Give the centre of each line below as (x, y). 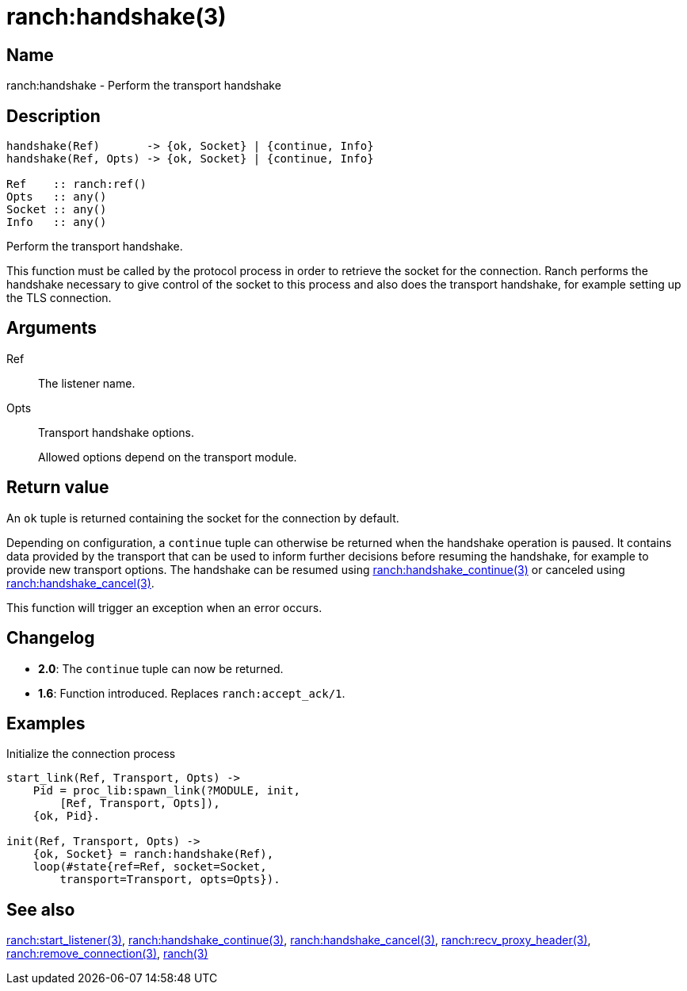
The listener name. (87, 383)
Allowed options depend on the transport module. (168, 457)
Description (53, 116)
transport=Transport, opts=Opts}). (170, 880)
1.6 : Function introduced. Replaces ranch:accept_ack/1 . (192, 693)
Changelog (51, 638)
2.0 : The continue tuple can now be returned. (161, 668)
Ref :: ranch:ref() (77, 184)
